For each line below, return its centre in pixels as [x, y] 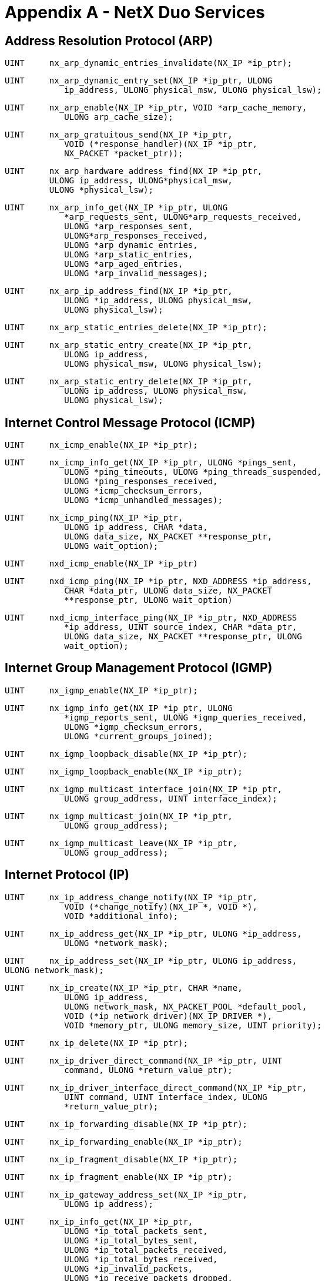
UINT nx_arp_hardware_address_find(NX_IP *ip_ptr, [134, 171]
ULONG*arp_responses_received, [136, 236]
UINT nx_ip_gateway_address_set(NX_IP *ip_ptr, [126, 1194]
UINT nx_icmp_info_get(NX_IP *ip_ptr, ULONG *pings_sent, [151, 463]
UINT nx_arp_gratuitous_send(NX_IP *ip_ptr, [119, 135]
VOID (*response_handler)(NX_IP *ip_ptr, [161, 144]
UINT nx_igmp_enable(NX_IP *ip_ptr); [101, 690]
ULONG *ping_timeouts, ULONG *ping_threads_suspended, [193, 472]
